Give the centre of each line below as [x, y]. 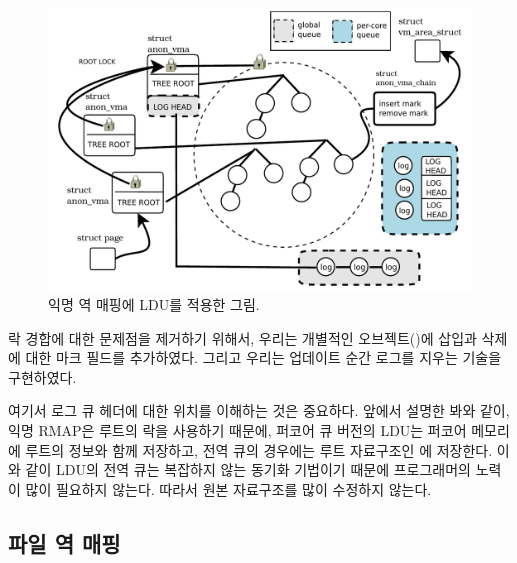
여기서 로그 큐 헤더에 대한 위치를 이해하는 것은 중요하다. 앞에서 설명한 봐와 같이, [259, 410]
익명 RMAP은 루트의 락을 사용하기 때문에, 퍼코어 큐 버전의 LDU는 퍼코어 [237, 429]
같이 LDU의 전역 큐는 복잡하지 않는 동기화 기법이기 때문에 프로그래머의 [248, 469]
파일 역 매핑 [64, 542]
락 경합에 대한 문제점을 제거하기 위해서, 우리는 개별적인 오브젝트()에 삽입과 [242, 337]
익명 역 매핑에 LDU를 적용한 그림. [154, 303]
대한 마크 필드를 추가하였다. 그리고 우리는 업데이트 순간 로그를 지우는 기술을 [263, 357]
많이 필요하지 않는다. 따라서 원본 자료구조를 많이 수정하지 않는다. [228, 488]
